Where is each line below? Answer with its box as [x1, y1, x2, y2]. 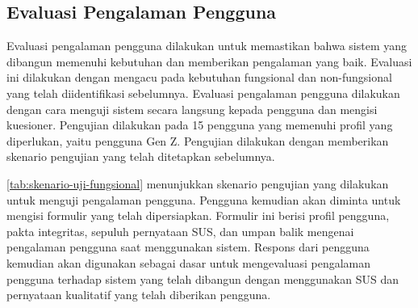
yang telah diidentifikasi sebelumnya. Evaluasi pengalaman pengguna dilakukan [6, 84, 400, 101]
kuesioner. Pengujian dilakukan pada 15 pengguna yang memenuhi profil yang [6, 116, 393, 133]
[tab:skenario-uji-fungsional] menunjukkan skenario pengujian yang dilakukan [6, 175, 389, 192]
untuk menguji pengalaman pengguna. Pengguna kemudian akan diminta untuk [6, 191, 401, 208]
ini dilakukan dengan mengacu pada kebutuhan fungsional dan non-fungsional [6, 69, 392, 86]
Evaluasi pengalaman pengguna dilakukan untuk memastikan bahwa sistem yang [6, 37, 407, 54]
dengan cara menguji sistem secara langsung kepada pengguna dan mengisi [6, 100, 378, 117]
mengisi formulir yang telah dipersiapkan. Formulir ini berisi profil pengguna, [6, 207, 390, 224]
